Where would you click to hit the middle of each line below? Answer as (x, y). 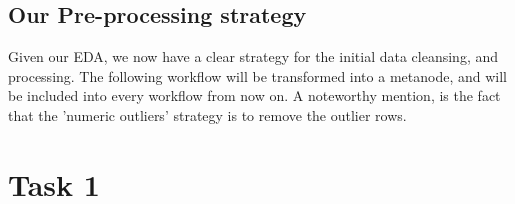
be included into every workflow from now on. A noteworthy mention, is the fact (254, 95)
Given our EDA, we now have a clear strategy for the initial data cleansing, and (253, 56)
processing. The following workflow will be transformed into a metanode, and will (257, 75)
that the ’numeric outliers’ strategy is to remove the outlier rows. (207, 114)
